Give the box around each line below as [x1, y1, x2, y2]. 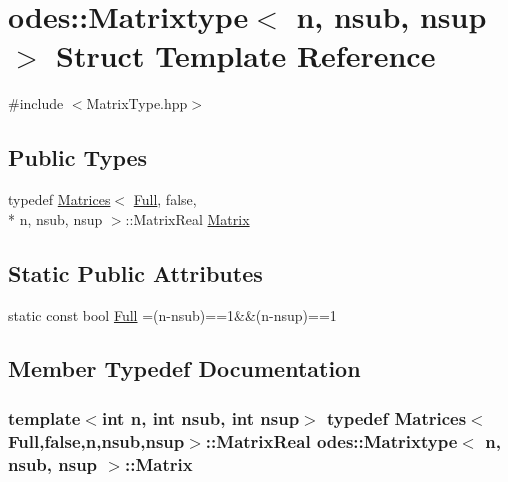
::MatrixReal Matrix [125, 208, 250, 229]
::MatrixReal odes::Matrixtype [205, 428, 458, 453]
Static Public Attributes [8, 257, 263, 288]
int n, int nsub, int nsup [101, 405, 300, 430]
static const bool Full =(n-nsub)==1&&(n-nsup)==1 [8, 304, 337, 325]
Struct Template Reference [56, 35, 436, 76]
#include [8, 93, 64, 114]
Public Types [8, 142, 148, 173]
